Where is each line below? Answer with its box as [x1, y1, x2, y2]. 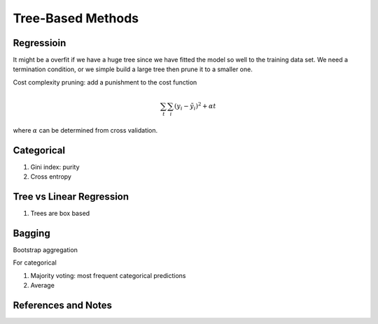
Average [30, 281, 55, 290]
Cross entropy [30, 172, 71, 181]
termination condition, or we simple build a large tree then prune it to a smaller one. [13, 65, 253, 73]
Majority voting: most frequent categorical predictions [30, 271, 186, 279]
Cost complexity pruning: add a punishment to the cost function [13, 78, 197, 87]
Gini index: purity [30, 163, 80, 171]
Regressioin [13, 37, 66, 49]
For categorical [13, 258, 57, 267]
